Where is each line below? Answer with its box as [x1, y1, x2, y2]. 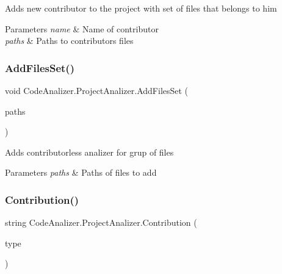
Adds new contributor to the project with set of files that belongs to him [5, 2, 277, 14]
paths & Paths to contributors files [5, 34, 134, 47]
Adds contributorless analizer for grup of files [5, 145, 174, 158]
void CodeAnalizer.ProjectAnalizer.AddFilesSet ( [5, 84, 189, 96]
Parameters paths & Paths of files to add [5, 166, 157, 179]
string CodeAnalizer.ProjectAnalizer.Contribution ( [5, 216, 197, 229]
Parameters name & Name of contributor [5, 22, 159, 35]
